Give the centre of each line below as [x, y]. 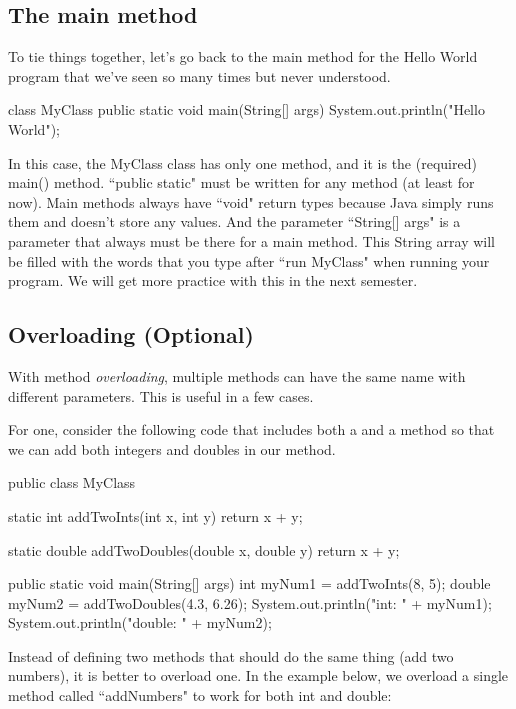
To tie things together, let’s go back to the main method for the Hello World [243, 56]
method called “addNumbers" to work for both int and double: [200, 695]
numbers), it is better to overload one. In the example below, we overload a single [258, 675]
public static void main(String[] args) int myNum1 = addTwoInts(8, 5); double [249, 583]
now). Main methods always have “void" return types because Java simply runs [251, 201]
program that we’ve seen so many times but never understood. [199, 75]
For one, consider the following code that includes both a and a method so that [251, 429]
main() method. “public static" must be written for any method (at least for [241, 182]
